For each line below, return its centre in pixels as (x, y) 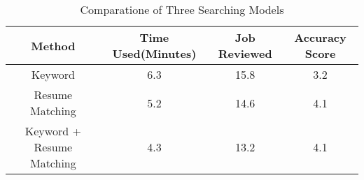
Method (53, 45)
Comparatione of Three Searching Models (182, 9)
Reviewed (245, 53)
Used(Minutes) (154, 53)
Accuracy (320, 37)
